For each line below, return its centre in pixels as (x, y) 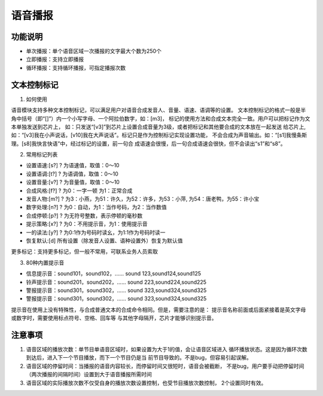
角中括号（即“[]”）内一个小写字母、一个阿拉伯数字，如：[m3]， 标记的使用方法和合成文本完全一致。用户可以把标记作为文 (161, 118)
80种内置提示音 (45, 262)
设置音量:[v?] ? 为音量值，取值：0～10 (73, 182)
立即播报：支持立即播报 (55, 59)
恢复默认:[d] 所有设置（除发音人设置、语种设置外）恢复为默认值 (104, 241)
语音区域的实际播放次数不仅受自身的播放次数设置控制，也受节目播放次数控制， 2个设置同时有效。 (146, 383)
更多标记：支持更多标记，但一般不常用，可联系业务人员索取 (84, 251)
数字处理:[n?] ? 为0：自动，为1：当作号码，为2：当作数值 (96, 207)
